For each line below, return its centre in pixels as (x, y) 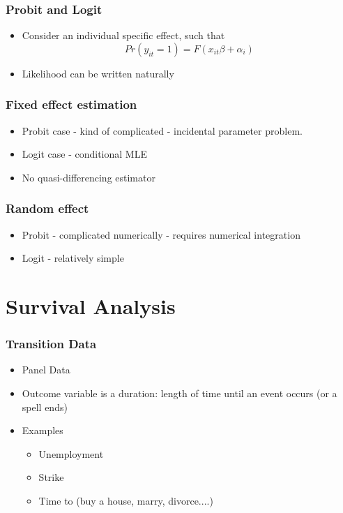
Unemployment (71, 453)
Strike (51, 477)
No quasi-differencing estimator (89, 177)
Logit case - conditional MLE (84, 154)
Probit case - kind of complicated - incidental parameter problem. (162, 130)
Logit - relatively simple (73, 258)
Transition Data (51, 344)
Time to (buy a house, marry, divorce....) (126, 500)
